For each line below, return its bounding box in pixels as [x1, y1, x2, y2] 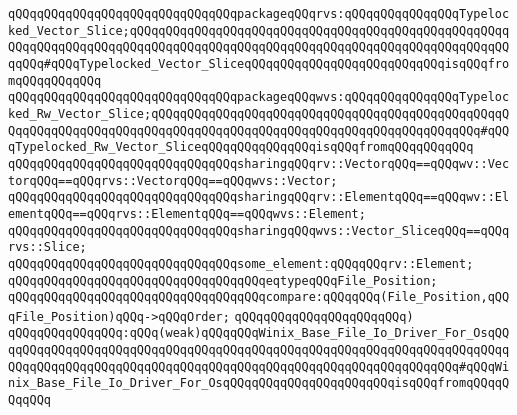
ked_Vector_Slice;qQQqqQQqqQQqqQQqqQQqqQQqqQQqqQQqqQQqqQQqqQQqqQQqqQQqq [8, 23, 510, 38]
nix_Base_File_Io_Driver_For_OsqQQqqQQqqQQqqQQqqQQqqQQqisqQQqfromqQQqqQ [8, 376, 510, 391]
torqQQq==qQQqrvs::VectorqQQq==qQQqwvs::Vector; [8, 173, 338, 188]
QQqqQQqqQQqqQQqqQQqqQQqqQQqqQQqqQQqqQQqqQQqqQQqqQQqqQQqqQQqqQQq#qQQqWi [8, 359, 510, 374]
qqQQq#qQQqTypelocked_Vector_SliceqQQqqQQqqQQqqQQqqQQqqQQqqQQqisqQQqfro [8, 56, 510, 71]
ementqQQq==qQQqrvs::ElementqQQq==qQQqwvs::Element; [8, 206, 366, 221]
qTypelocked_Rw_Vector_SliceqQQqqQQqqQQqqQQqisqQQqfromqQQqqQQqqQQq [8, 140, 474, 155]
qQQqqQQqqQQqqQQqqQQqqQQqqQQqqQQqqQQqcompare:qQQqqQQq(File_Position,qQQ [8, 290, 510, 305]
